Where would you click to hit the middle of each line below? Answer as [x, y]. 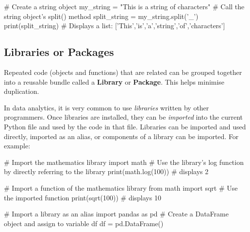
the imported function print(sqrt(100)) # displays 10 [83, 197]
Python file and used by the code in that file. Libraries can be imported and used [125, 126]
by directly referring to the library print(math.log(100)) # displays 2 [106, 171]
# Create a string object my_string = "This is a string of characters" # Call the [124, 6]
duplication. [22, 91]
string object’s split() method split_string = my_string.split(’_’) [101, 16]
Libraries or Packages [59, 52]
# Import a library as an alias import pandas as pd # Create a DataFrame [116, 214]
